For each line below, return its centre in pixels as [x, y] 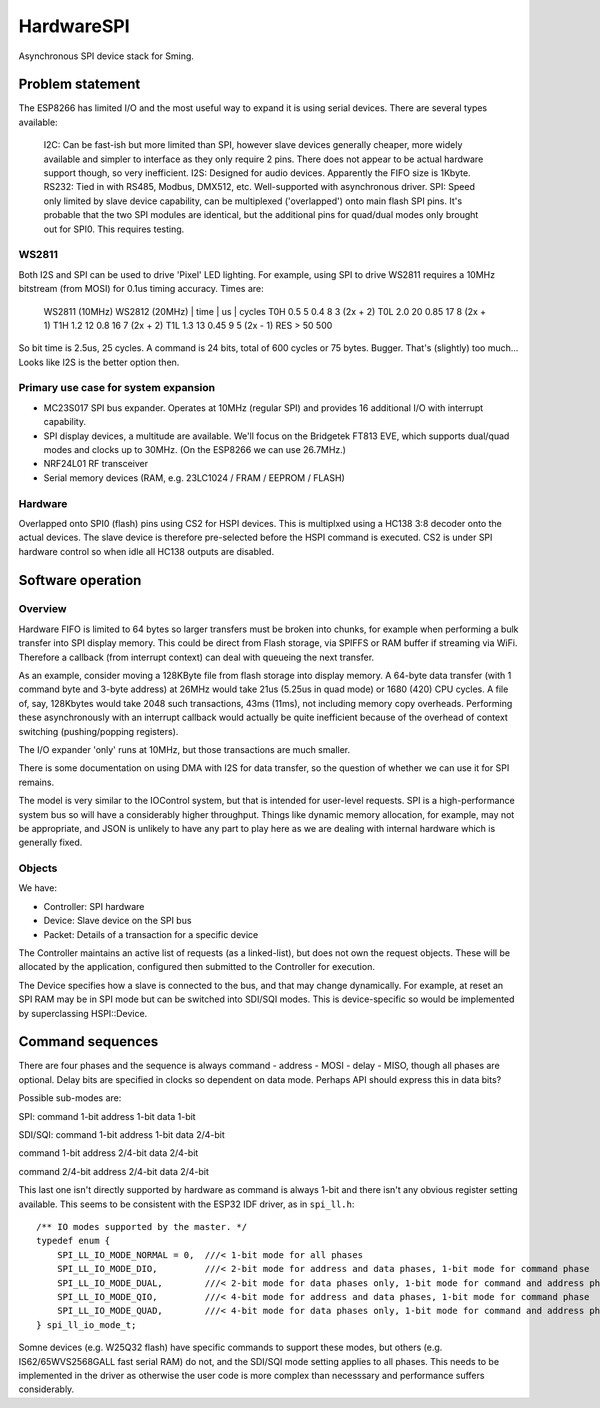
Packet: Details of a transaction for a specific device [151, 934]
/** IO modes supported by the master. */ [142, 1226]
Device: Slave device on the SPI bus [117, 921]
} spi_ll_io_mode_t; [86, 1324]
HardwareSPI [74, 26]
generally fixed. [50, 842]
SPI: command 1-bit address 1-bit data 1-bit [107, 1116]
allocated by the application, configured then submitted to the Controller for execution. [196, 967]
